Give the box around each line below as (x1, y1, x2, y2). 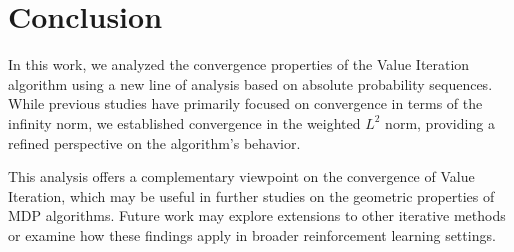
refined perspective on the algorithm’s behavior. (8, 132, 301, 153)
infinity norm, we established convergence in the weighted (8, 112, 361, 133)
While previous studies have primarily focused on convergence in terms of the (8, 93, 483, 114)
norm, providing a (385, 112, 495, 133)
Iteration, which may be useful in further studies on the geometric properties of (8, 185, 495, 206)
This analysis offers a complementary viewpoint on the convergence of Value (8, 166, 475, 187)
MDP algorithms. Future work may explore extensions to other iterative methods (8, 205, 506, 226)
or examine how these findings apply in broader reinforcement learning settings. (8, 224, 496, 245)
